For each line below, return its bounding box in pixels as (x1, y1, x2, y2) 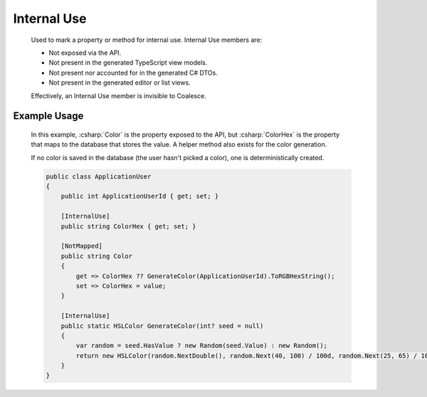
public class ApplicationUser (46, 172, 152, 181)
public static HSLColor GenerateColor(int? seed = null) (60, 322, 264, 330)
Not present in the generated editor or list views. (48, 78, 191, 87)
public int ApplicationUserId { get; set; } (60, 192, 219, 201)
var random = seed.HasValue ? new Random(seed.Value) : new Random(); (75, 342, 327, 350)
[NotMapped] (60, 242, 103, 250)
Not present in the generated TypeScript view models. (48, 58, 208, 67)
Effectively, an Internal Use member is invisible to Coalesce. (31, 91, 206, 100)
